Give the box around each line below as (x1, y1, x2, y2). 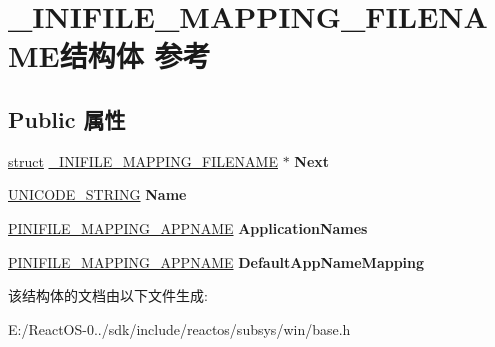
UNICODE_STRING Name (8, 184, 187, 205)
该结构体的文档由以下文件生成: (8, 285, 208, 306)
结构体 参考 (59, 35, 211, 76)
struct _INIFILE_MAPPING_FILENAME (8, 150, 278, 171)
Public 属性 (8, 103, 126, 134)
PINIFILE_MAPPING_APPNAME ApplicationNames (8, 217, 368, 238)
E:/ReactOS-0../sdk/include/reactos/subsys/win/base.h (8, 318, 351, 339)
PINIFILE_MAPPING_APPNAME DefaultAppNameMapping (8, 251, 425, 272)
